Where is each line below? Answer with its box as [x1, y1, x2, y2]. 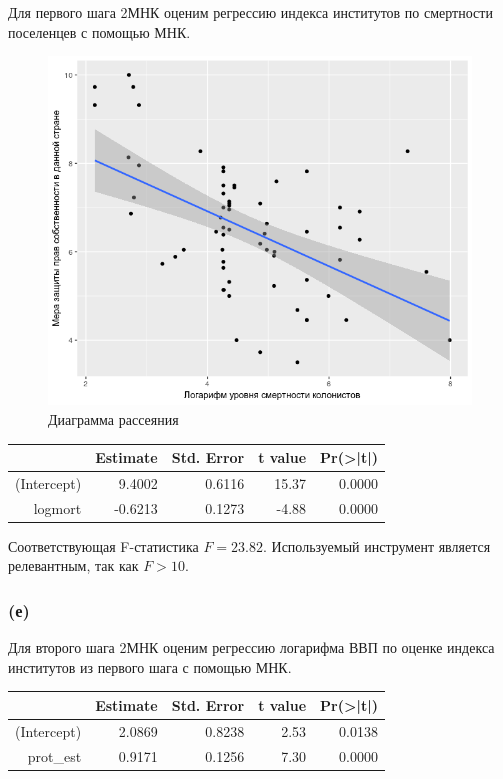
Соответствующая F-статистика [8, 535, 199, 556]
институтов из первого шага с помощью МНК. [8, 656, 292, 677]
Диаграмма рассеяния [48, 408, 179, 429]
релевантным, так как [8, 555, 139, 576]
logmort [33, 497, 82, 518]
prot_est [27, 745, 82, 766]
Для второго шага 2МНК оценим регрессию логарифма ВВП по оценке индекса [8, 637, 495, 658]
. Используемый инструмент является [262, 535, 491, 556]
